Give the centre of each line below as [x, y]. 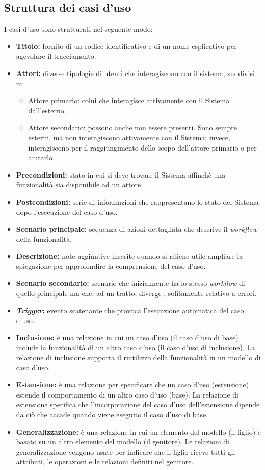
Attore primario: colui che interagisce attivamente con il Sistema [129, 100]
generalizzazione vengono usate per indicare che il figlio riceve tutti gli [126, 451]
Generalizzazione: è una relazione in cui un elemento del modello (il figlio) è [138, 431]
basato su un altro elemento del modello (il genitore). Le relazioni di [123, 442]
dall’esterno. [47, 110]
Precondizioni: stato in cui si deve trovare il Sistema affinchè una [121, 174]
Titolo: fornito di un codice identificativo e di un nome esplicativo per [126, 46]
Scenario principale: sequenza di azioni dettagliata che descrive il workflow [137, 229]
